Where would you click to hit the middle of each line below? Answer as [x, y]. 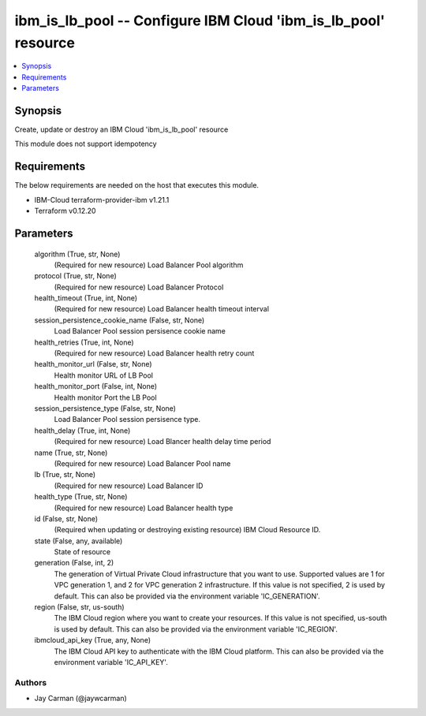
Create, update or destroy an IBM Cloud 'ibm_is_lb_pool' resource [121, 129]
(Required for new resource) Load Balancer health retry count [154, 353]
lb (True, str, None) [65, 475]
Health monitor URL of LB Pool [104, 375]
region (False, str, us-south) [80, 607]
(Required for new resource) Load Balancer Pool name [142, 463]
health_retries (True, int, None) [84, 342]
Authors [31, 682]
